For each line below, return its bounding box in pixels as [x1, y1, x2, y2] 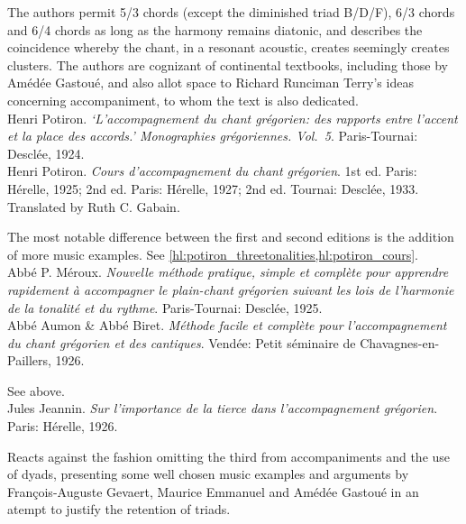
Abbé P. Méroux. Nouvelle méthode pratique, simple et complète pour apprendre [7, 262, 449, 281]
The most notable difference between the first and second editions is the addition [7, 227, 454, 246]
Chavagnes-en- [360, 333, 440, 352]
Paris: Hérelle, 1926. [7, 417, 118, 436]
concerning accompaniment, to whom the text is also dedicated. [7, 90, 359, 109]
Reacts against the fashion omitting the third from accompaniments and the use [7, 446, 451, 465]
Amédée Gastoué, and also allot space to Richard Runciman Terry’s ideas [7, 73, 414, 92]
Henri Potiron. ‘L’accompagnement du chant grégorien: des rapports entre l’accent [7, 108, 458, 127]
